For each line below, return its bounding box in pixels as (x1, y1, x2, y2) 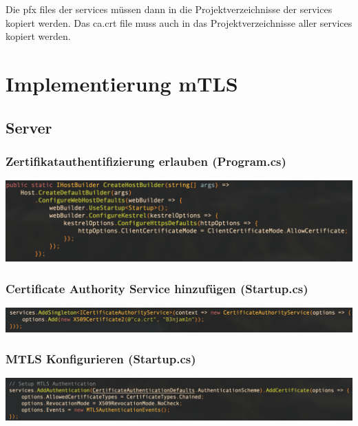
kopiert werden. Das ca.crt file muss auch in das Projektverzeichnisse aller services (6, 15, 352, 30)
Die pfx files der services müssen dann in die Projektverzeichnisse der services (6, 2, 333, 16)
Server (6, 116, 52, 138)
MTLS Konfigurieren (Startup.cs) (6, 350, 196, 368)
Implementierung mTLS (6, 69, 238, 97)
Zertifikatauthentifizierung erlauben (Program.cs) (6, 152, 286, 169)
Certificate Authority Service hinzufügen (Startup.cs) (6, 279, 308, 297)
